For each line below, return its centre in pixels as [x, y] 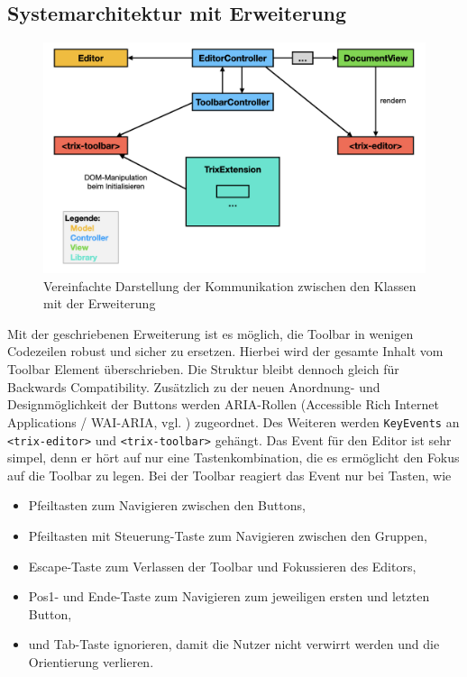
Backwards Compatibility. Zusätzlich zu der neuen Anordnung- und [194, 386]
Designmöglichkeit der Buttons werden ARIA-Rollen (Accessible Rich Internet [223, 404]
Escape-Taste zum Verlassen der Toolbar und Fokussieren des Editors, [222, 566]
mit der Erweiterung [100, 303]
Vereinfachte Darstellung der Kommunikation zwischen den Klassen [230, 285]
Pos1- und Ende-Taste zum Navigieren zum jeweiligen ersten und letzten [229, 596]
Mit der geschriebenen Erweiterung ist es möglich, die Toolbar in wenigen [211, 333]
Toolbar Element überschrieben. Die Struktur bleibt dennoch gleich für [203, 369]
